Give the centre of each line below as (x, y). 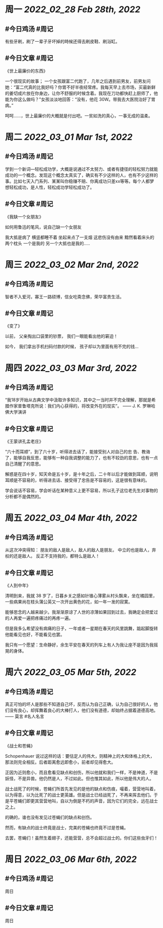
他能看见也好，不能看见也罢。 (35, 635)
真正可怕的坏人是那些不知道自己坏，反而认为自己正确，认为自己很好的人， (79, 704)
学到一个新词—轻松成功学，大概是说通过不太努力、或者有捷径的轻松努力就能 (81, 169)
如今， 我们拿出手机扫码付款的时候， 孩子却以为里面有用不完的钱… (72, 346)
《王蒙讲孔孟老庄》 (24, 441)
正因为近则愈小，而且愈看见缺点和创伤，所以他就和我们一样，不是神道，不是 (81, 772)
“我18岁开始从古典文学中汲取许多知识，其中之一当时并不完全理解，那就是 (78, 400)
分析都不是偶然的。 (24, 497)
